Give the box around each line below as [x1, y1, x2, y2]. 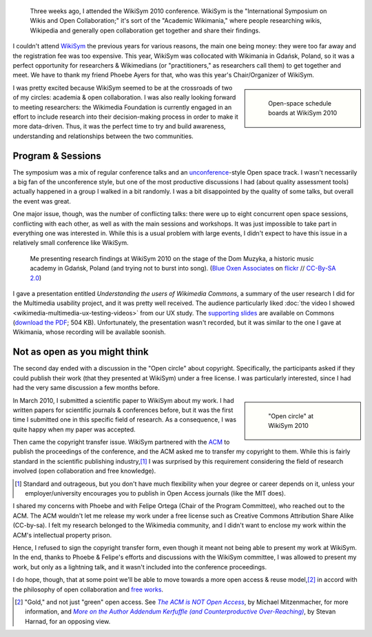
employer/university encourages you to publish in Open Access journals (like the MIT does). [25, 489, 286, 498]
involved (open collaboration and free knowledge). [12, 467, 156, 476]
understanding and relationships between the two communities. [12, 132, 194, 140]
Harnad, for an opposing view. [25, 617, 111, 625]
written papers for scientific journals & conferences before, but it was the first [12, 406, 234, 414]
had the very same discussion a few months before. [12, 384, 160, 392]
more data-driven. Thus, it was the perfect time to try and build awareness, [12, 122, 227, 130]
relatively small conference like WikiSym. [12, 239, 129, 247]
